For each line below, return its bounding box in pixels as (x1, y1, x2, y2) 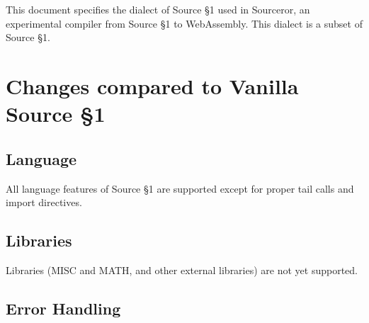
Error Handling (6, 297, 121, 319)
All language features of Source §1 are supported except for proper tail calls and (6, 181, 354, 195)
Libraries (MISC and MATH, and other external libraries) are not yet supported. (6, 262, 358, 277)
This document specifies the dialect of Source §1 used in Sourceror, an (6, 2, 310, 16)
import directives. (6, 195, 82, 210)
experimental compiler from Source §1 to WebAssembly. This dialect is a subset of (6, 16, 363, 30)
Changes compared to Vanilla (6, 71, 299, 100)
